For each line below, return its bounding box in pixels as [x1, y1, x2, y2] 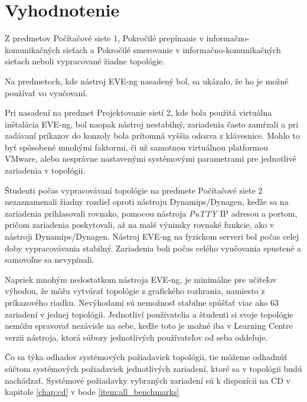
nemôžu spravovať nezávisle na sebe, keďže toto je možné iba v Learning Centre [5, 319, 293, 332]
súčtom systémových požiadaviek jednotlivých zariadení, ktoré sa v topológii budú [5, 362, 302, 374]
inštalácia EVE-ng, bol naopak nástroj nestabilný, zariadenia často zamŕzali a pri [5, 117, 299, 130]
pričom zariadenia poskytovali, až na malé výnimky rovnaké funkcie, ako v [5, 218, 275, 231]
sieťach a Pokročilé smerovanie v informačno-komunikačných [63, 43, 281, 55]
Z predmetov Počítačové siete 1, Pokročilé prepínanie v [5, 32, 204, 44]
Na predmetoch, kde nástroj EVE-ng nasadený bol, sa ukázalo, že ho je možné [5, 74, 289, 87]
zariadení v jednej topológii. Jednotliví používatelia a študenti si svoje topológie [5, 308, 293, 320]
